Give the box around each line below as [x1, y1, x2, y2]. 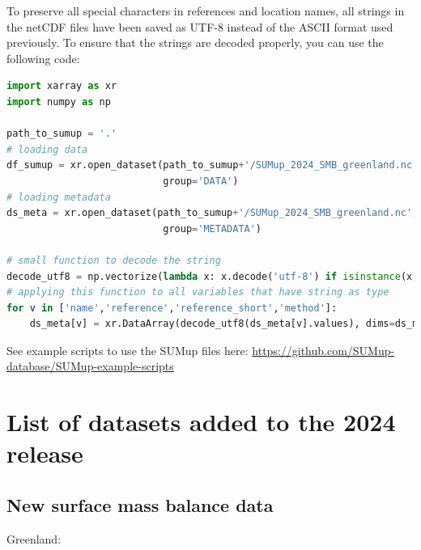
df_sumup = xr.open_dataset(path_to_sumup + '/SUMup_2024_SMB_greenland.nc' [6, 159, 419, 171]
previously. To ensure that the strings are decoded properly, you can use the [6, 34, 384, 51]
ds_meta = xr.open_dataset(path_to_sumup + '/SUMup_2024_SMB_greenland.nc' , [6, 207, 419, 219]
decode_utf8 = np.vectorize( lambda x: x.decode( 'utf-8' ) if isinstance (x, [6, 270, 419, 282]
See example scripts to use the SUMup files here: [6, 341, 249, 358]
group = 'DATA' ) [163, 175, 239, 187]
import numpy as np [6, 95, 111, 108]
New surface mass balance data [6, 493, 274, 518]
